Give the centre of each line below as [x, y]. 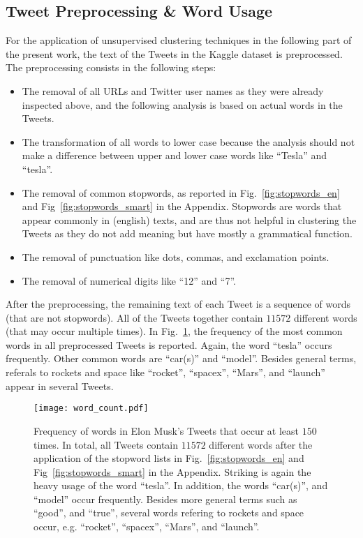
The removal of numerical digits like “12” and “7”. [129, 280]
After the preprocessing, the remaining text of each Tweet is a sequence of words [178, 304]
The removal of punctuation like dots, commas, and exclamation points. [176, 256]
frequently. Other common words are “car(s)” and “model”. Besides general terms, [181, 358]
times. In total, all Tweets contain [106, 444]
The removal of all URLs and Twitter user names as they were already [173, 90]
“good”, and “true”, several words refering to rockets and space [169, 513]
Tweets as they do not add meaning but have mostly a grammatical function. [187, 233]
